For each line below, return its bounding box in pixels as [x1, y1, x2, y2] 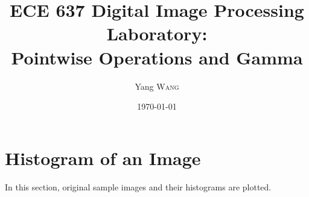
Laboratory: [106, 21, 208, 46]
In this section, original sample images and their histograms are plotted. [5, 180, 272, 193]
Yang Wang [135, 80, 179, 92]
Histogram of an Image [5, 145, 201, 170]
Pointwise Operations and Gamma [11, 45, 303, 69]
